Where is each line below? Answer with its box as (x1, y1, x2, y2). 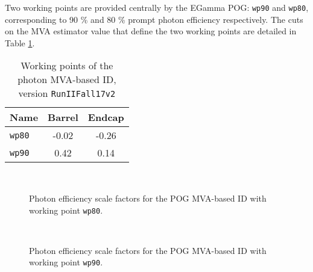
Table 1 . (5, 36, 35, 49)
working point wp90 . (29, 256, 103, 268)
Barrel (48, 110, 78, 125)
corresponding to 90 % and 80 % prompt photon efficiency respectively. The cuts (5, 13, 303, 25)
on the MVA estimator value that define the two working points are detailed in (5, 25, 297, 37)
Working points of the (21, 58, 113, 73)
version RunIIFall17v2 (18, 86, 116, 100)
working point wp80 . (29, 203, 103, 216)
